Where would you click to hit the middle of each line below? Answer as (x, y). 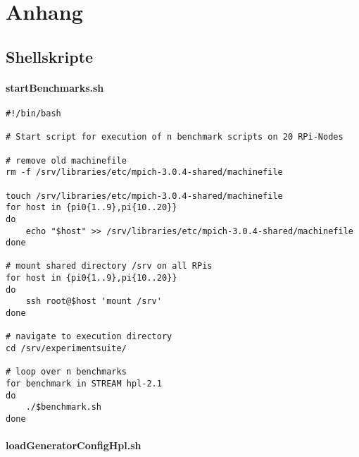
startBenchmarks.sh (55, 87)
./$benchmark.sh (64, 407)
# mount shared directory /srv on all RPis (109, 266)
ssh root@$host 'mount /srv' (94, 301)
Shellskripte (50, 56)
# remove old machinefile (66, 160)
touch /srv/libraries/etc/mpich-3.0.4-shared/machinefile (144, 196)
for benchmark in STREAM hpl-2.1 (84, 384)
